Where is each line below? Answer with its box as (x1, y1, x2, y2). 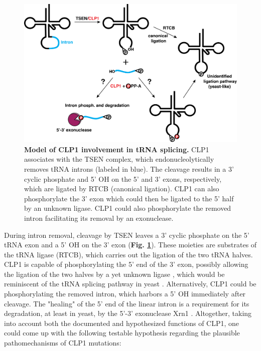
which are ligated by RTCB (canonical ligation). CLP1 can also (24, 183, 219, 194)
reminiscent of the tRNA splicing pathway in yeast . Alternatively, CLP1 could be (4, 278, 256, 289)
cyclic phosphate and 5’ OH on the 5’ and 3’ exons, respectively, (24, 173, 222, 184)
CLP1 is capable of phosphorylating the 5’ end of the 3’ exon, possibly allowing (4, 259, 248, 269)
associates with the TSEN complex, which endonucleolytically (24, 154, 214, 164)
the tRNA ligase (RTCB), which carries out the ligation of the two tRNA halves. (4, 249, 253, 259)
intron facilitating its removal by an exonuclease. (24, 212, 174, 223)
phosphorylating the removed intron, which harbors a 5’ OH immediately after (4, 288, 246, 299)
